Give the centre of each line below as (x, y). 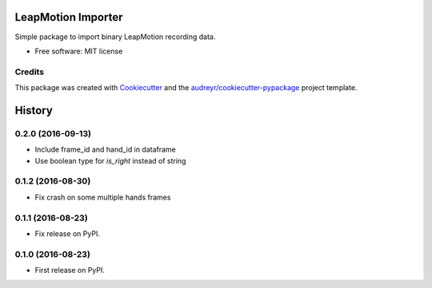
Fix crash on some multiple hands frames (103, 197)
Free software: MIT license (79, 51)
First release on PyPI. (70, 270)
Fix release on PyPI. (67, 233)
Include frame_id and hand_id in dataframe (105, 150)
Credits (29, 72)
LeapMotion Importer (69, 17)
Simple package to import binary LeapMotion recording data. (115, 37)
